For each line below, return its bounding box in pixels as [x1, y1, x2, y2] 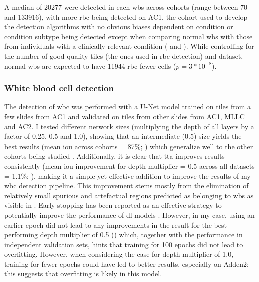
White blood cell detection [4, 82, 114, 94]
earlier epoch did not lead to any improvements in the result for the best [4, 219, 227, 230]
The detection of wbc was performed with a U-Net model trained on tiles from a [4, 101, 251, 112]
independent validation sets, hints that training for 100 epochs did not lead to [4, 239, 243, 249]
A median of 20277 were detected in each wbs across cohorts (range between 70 [4, 2, 248, 12]
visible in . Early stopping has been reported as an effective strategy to [4, 200, 222, 210]
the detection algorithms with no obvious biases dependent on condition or [4, 21, 233, 32]
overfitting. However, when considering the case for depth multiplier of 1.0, [4, 249, 234, 259]
